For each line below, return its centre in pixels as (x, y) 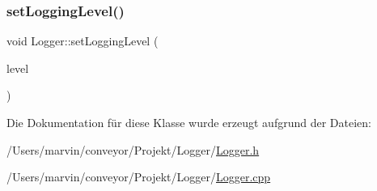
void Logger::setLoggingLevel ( (83, 41)
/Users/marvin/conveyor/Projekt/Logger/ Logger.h (133, 149)
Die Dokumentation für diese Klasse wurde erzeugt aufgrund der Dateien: (189, 122)
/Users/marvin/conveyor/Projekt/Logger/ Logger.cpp (139, 177)
